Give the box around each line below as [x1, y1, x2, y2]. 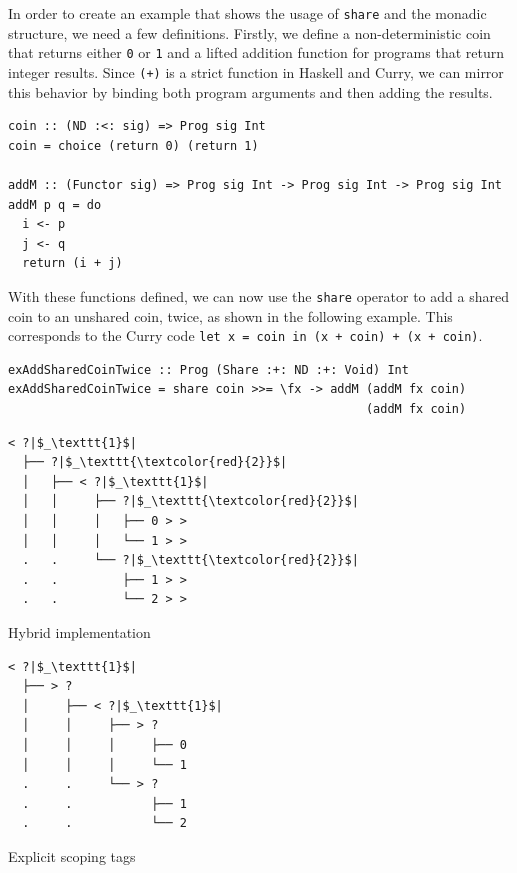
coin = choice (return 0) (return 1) [8, 138, 259, 153]
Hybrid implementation [8, 621, 151, 642]
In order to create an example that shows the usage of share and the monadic [8, 3, 487, 23]
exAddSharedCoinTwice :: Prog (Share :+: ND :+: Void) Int [8, 362, 409, 377]
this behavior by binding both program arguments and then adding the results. [8, 81, 493, 102]
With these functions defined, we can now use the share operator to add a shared [8, 285, 509, 306]
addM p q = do [8, 197, 102, 212]
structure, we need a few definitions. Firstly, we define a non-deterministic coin [8, 22, 491, 43]
